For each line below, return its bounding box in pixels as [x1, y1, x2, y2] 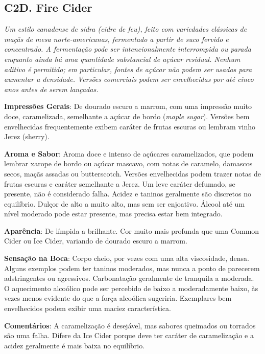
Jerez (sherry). [4, 131, 50, 142]
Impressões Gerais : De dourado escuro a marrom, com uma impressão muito [4, 101, 252, 112]
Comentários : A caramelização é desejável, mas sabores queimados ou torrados [4, 320, 256, 330]
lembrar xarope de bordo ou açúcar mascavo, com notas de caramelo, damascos [4, 158, 253, 169]
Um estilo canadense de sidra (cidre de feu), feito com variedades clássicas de [4, 24, 247, 34]
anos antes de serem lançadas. [4, 83, 99, 94]
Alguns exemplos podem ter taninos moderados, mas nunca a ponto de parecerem [4, 262, 260, 273]
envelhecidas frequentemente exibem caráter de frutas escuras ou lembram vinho [4, 121, 256, 131]
